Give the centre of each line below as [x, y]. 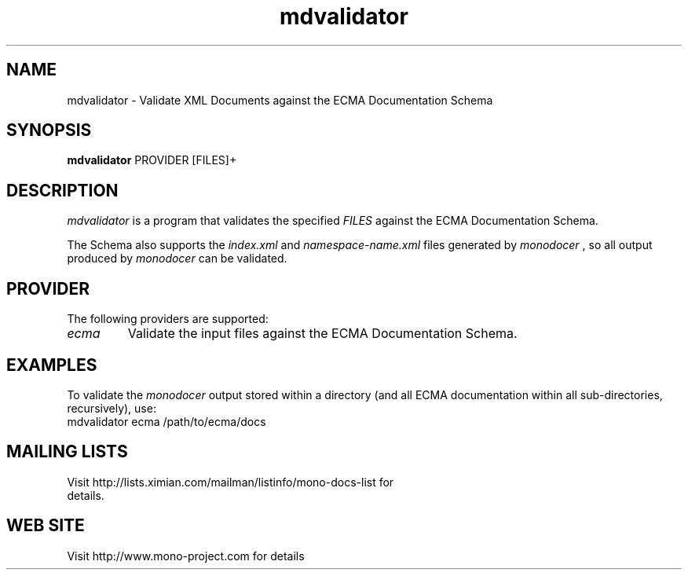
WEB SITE [46, 526]
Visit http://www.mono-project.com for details [186, 556]
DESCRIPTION [62, 190]
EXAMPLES [52, 365]
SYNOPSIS [49, 130]
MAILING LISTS [67, 452]
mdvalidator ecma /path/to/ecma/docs [167, 421]
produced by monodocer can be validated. [177, 259]
